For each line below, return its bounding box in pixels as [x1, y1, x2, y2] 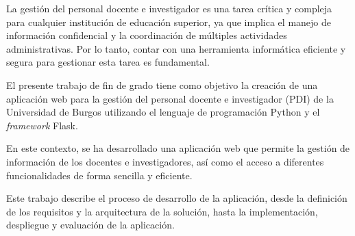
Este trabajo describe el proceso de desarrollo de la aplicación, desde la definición [6, 191, 347, 205]
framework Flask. [6, 118, 78, 132]
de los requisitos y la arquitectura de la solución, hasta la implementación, [6, 204, 318, 218]
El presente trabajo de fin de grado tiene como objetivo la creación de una [6, 77, 318, 92]
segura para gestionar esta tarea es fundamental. [6, 55, 210, 69]
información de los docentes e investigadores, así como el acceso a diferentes [6, 154, 324, 168]
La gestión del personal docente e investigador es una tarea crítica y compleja [6, 1, 332, 15]
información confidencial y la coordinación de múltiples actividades [6, 28, 287, 42]
